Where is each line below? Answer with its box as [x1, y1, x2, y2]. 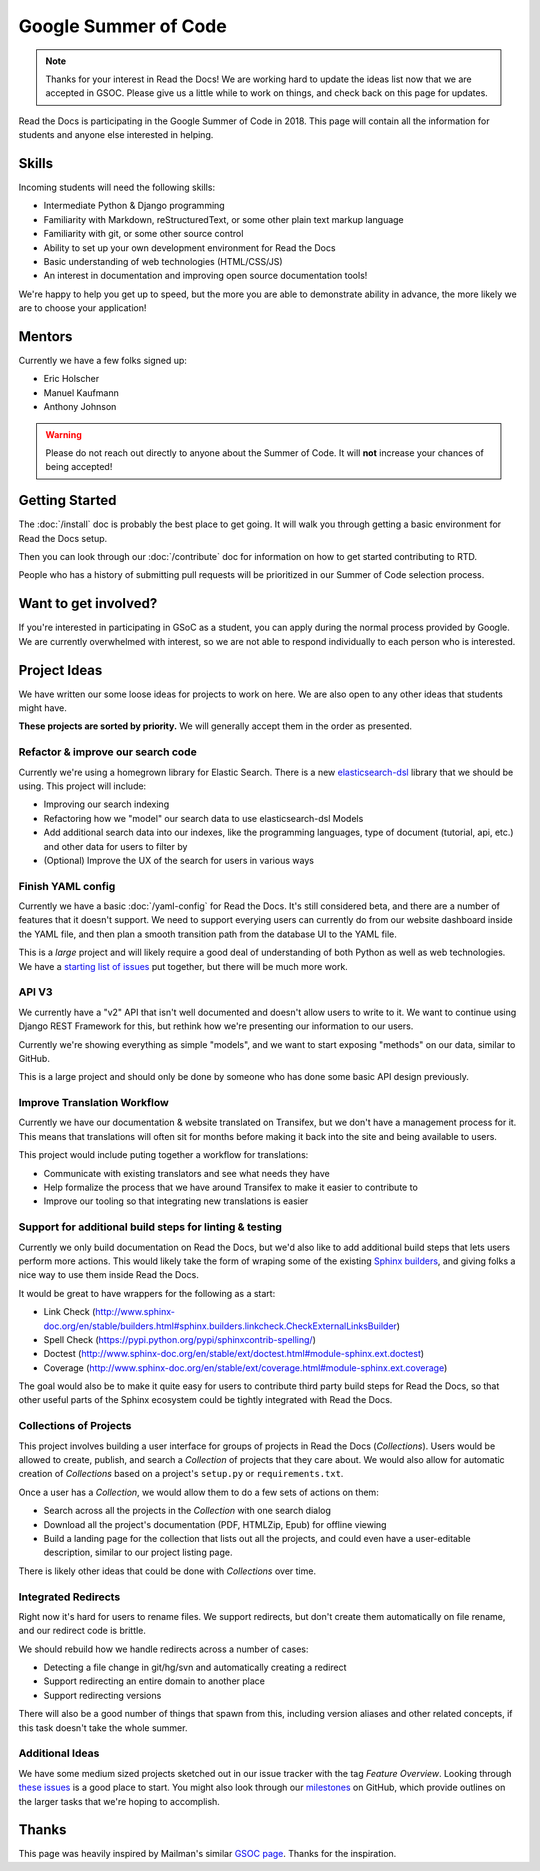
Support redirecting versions [43, 1689, 162, 1701]
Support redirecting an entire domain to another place [43, 1675, 265, 1687]
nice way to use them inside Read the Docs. [18, 1269, 199, 1281]
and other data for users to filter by [43, 840, 188, 852]
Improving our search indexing [43, 798, 170, 810]
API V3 [18, 985, 54, 999]
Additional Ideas [18, 1746, 100, 1760]
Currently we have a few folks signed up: [18, 355, 187, 367]
